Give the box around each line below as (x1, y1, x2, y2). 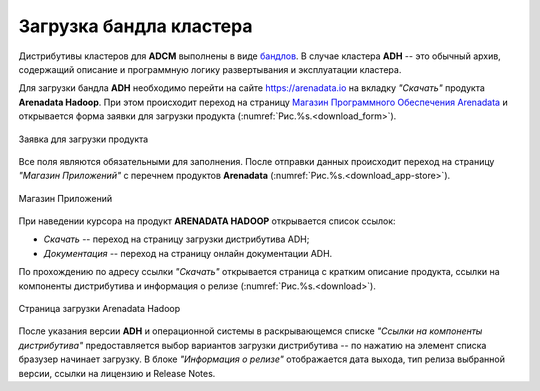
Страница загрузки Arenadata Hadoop (18, 303, 181, 315)
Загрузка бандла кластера (18, 15, 253, 37)
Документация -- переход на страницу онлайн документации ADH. (43, 247, 333, 259)
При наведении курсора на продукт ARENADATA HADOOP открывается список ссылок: (18, 215, 396, 227)
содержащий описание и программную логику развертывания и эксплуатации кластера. (18, 63, 402, 75)
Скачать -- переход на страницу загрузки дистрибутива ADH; (43, 233, 310, 245)
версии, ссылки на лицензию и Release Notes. (18, 367, 216, 379)
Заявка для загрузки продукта (18, 133, 149, 145)
